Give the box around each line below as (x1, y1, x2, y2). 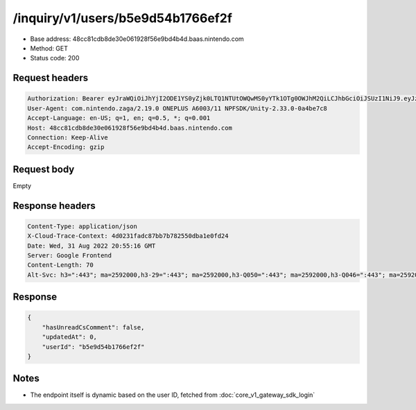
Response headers (12, 200, 96, 212)
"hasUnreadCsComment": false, (42, 323, 145, 331)
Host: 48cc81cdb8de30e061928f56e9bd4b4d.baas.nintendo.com (27, 123, 232, 132)
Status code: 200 (30, 54, 80, 62)
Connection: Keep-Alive (27, 133, 109, 142)
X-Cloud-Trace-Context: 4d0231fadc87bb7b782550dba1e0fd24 (27, 232, 229, 240)
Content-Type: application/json (27, 222, 138, 230)
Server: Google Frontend (27, 251, 112, 259)
